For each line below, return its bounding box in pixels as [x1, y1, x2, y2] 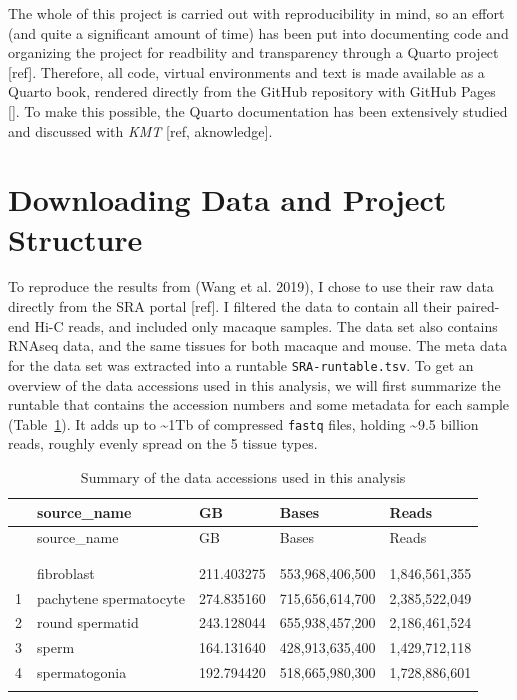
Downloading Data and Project [8, 179, 447, 220]
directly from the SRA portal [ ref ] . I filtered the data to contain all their [8, 296, 452, 317]
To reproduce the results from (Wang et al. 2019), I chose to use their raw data [8, 276, 494, 297]
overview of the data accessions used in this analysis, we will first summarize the [8, 374, 501, 395]
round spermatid [37, 612, 139, 633]
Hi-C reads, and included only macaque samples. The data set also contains [34, 315, 498, 336]
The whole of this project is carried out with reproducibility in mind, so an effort [8, 3, 505, 23]
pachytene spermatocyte [37, 587, 185, 608]
